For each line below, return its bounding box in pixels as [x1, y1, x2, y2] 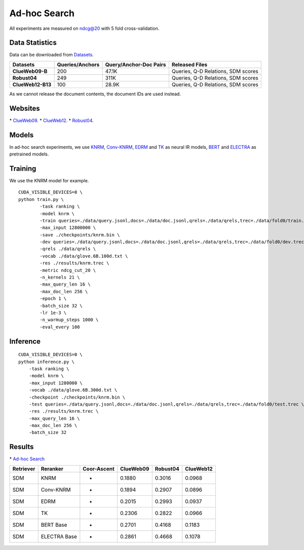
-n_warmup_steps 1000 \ [40, 317, 99, 323]
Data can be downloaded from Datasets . [9, 52, 94, 58]
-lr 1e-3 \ [40, 309, 67, 316]
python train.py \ [18, 197, 64, 202]
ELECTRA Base [41, 533, 77, 540]
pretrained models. [9, 151, 49, 157]
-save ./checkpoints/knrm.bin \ [40, 232, 120, 238]
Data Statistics [9, 38, 57, 47]
